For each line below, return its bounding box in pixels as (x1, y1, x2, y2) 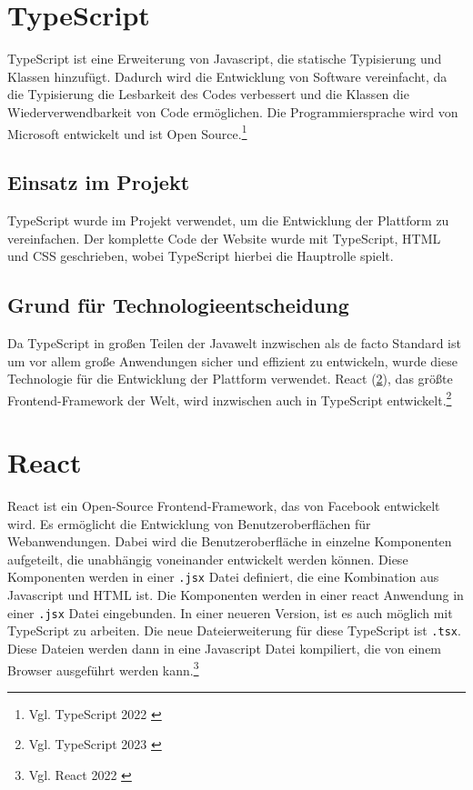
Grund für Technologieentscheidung (7, 291, 349, 319)
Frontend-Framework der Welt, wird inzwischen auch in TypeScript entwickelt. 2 (7, 387, 452, 409)
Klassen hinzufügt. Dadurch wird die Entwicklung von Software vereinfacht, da (7, 66, 448, 85)
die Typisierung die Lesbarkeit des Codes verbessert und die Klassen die (7, 85, 409, 104)
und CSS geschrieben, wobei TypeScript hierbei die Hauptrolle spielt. (7, 246, 394, 265)
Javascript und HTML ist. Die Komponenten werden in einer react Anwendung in (7, 585, 464, 605)
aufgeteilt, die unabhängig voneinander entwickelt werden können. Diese (7, 549, 408, 568)
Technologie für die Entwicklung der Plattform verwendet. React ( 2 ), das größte (7, 369, 453, 388)
